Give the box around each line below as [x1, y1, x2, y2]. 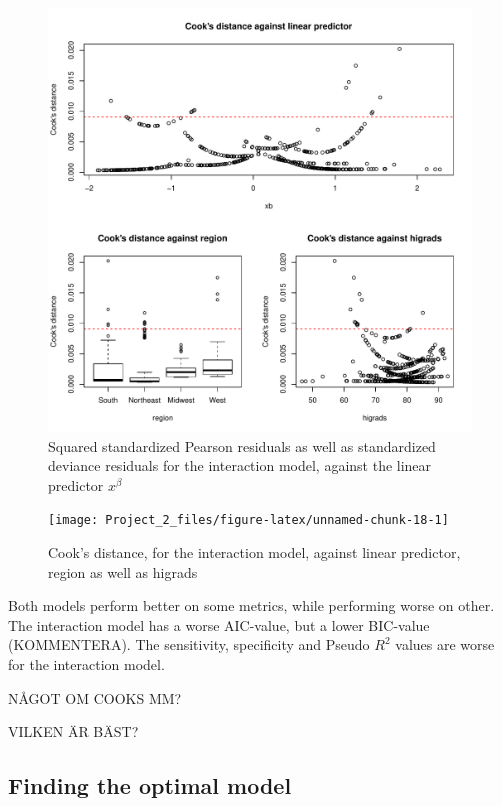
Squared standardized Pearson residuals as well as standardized [48, 435, 436, 456]
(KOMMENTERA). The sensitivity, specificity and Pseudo [8, 634, 370, 655]
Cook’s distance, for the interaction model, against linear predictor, [48, 542, 461, 563]
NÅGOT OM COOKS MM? [8, 687, 182, 708]
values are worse [395, 634, 495, 655]
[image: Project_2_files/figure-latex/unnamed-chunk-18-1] [48, 513, 449, 528]
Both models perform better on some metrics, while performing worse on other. [8, 595, 495, 616]
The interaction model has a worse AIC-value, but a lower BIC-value [8, 614, 430, 635]
